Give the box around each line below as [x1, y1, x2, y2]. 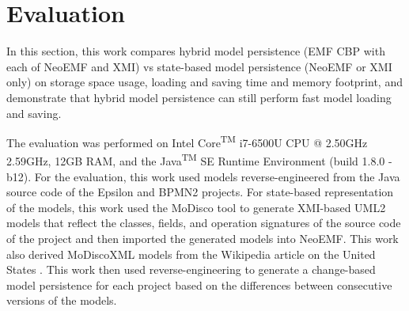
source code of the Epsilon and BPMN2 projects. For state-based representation [6, 184, 394, 200]
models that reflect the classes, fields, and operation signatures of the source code [6, 214, 401, 231]
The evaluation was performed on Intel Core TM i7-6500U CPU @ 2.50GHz [6, 132, 368, 150]
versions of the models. [6, 292, 117, 309]
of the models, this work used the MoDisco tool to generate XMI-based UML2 [6, 199, 386, 215]
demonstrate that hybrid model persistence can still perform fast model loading [6, 89, 392, 105]
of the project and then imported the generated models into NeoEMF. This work [6, 229, 399, 246]
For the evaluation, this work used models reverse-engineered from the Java [34, 168, 400, 184]
